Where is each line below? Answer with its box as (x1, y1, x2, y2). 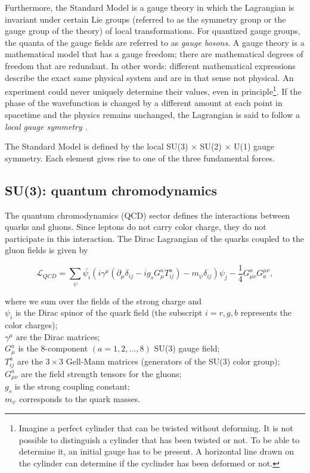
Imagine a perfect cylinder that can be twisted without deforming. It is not (18, 422, 293, 434)
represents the (240, 306, 292, 319)
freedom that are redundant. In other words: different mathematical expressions (5, 59, 296, 71)
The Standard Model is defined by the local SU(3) (5, 140, 188, 153)
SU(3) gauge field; (154, 342, 220, 354)
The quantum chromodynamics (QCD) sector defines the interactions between (5, 209, 290, 221)
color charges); (5, 319, 58, 331)
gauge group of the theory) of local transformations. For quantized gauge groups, (5, 24, 300, 37)
